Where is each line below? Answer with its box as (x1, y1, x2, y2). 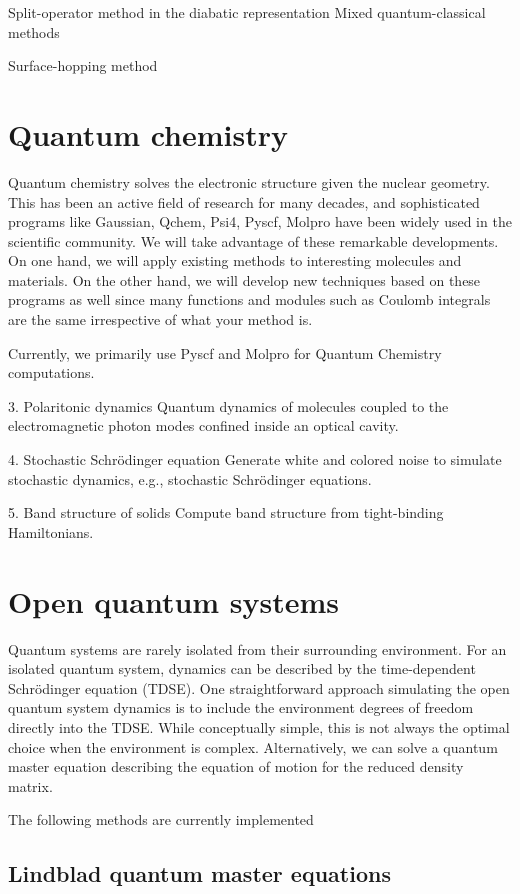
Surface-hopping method (8, 55, 158, 76)
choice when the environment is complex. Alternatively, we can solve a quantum (8, 736, 498, 757)
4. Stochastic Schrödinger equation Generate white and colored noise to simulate (8, 449, 502, 470)
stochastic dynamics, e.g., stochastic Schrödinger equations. (8, 468, 372, 489)
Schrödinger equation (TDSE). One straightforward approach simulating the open (8, 677, 510, 698)
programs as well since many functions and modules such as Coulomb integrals (8, 289, 491, 310)
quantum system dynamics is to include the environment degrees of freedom (8, 697, 474, 718)
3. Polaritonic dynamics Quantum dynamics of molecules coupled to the (8, 395, 449, 416)
